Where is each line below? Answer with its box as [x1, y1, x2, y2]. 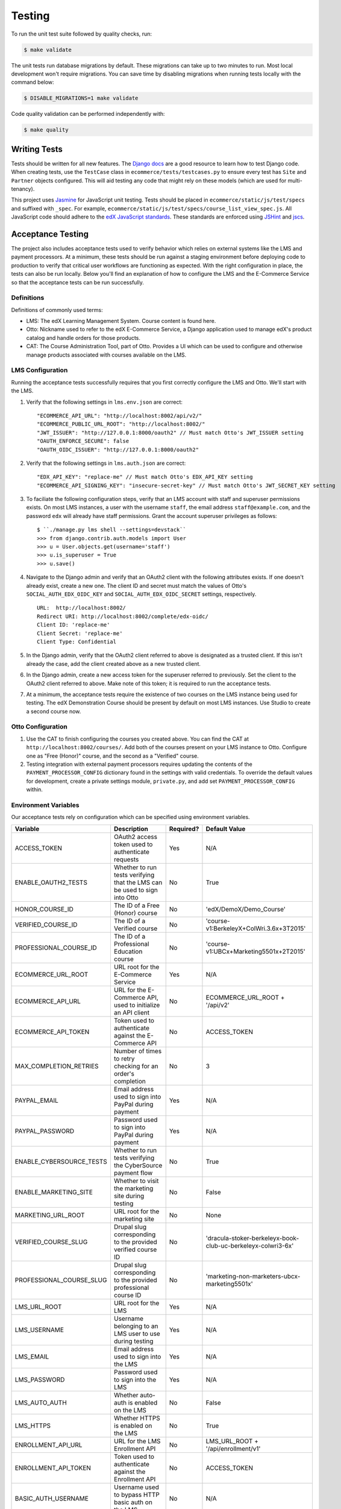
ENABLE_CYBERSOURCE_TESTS [14, 1157, 108, 1166]
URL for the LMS [113, 1437, 161, 1445]
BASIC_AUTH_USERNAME [14, 1494, 89, 1502]
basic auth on [113, 1498, 153, 1506]
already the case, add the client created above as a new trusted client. [26, 660, 201, 667]
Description [113, 825, 149, 833]
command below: [11, 78, 54, 86]
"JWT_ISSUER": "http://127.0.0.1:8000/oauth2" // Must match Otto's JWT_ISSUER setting [37, 429, 304, 436]
